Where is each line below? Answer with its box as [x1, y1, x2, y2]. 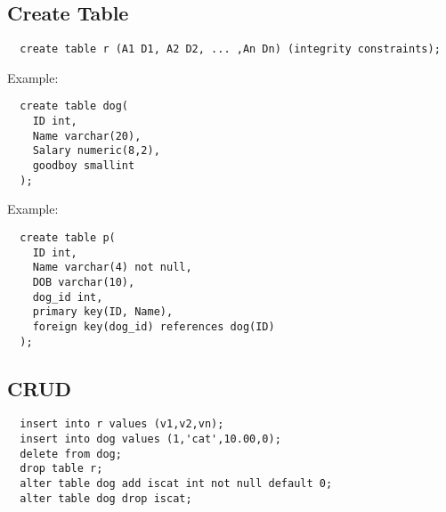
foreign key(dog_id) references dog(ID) [32, 320, 275, 333]
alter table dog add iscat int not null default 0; [20, 477, 333, 491]
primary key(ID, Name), [32, 305, 174, 319]
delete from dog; [20, 447, 122, 460]
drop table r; [20, 462, 103, 475]
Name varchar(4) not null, [32, 261, 192, 274]
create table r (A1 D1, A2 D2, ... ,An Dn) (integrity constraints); [20, 43, 441, 56]
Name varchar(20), [32, 129, 142, 142]
